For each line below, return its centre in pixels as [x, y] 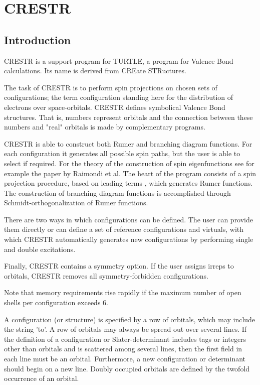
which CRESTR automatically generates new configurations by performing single [129, 239]
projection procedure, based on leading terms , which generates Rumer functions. [128, 183]
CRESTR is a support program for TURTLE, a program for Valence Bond [119, 60]
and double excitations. [40, 249]
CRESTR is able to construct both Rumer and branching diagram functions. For [128, 143]
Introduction [38, 39]
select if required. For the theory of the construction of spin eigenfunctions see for [129, 163]
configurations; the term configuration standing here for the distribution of [119, 97]
